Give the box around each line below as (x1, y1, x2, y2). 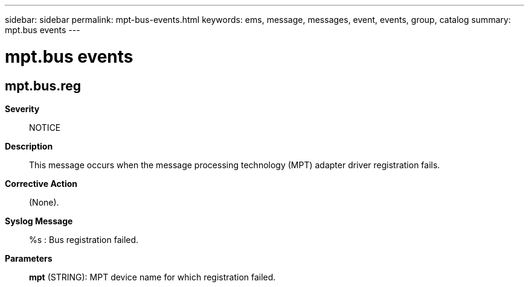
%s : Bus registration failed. (29, 234, 139, 245)
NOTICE (29, 122, 61, 133)
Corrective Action (5, 178, 77, 189)
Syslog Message (5, 215, 73, 226)
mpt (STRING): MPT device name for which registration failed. (29, 271, 276, 282)
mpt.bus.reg (5, 78, 82, 93)
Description (5, 140, 53, 151)
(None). (29, 197, 59, 207)
